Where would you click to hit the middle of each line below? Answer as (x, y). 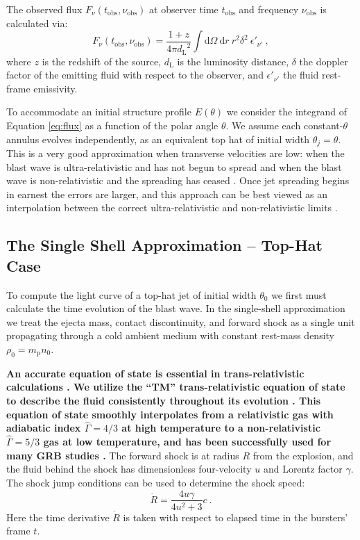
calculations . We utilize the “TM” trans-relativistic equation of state (176, 387)
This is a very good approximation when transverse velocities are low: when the (175, 153)
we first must (299, 294)
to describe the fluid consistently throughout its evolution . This (164, 400)
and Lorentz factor (303, 469)
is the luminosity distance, (233, 61)
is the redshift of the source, (102, 61)
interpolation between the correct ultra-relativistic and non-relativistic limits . (172, 207)
